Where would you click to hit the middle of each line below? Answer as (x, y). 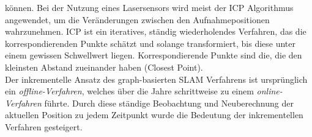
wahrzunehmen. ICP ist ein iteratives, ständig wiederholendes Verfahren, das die (156, 31)
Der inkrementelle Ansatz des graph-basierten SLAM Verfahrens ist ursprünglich (156, 79)
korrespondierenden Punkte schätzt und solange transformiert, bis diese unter (150, 43)
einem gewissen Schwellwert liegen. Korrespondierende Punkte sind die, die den (154, 55)
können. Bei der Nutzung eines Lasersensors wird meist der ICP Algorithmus (149, 7)
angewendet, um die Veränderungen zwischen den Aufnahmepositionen (137, 19)
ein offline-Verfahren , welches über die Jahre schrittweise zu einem (129, 91)
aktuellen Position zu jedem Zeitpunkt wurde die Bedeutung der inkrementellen (154, 115)
